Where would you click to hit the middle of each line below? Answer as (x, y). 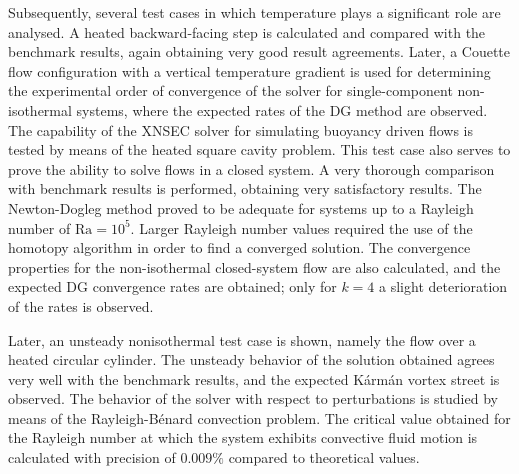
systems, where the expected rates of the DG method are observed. (282, 109)
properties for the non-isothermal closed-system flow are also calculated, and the (254, 266)
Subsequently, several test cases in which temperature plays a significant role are (254, 12)
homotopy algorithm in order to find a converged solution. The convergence (239, 247)
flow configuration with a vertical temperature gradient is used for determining (249, 70)
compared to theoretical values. (324, 457)
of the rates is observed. (81, 305)
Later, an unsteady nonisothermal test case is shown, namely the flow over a (242, 339)
